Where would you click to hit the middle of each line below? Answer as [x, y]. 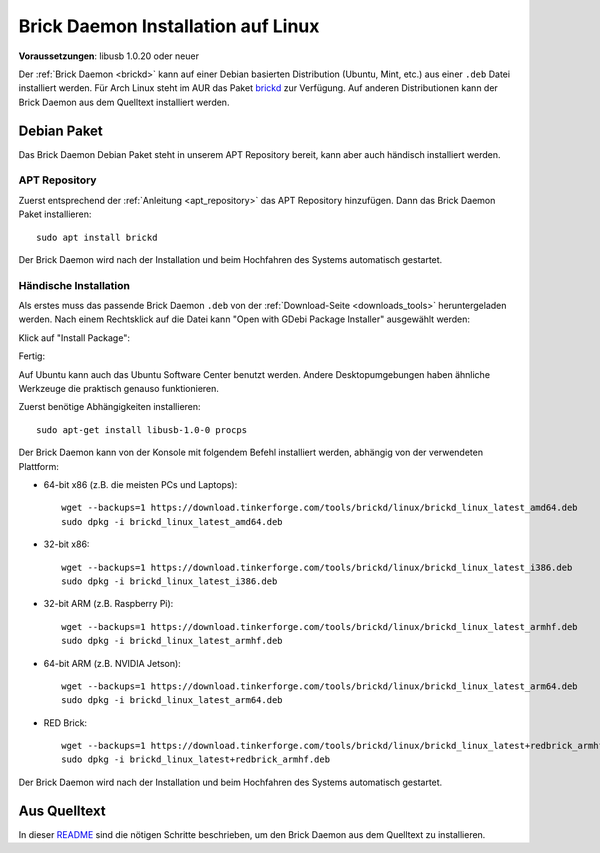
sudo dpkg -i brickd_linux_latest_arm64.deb [172, 700]
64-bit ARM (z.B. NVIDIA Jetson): [112, 663]
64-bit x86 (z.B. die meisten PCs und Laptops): [140, 484]
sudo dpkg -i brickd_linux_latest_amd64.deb [172, 521]
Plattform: [38, 466]
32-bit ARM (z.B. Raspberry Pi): [108, 604]
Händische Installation [74, 285]
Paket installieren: [55, 214]
